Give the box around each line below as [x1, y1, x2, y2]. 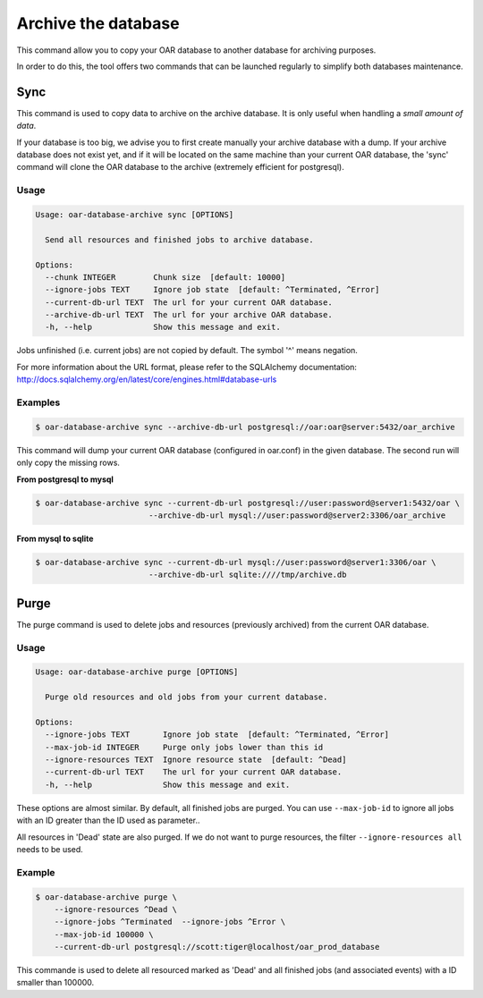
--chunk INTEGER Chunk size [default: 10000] [45, 272, 286, 282]
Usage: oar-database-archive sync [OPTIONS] [35, 209, 234, 219]
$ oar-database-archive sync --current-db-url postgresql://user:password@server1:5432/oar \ [35, 497, 461, 508]
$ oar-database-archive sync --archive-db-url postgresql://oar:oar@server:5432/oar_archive [35, 421, 455, 432]
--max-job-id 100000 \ [54, 929, 154, 939]
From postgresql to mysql [16, 474, 114, 485]
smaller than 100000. [16, 977, 95, 988]
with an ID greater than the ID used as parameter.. [16, 815, 200, 826]
